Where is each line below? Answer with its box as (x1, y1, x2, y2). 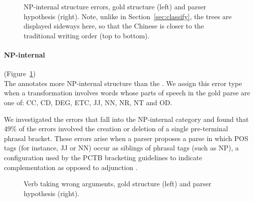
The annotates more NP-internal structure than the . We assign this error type (4, 78, 242, 88)
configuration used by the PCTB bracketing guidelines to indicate (4, 152, 202, 162)
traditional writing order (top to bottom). (24, 30, 150, 40)
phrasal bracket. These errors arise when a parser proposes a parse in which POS (4, 133, 249, 143)
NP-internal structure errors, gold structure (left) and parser (24, 1, 206, 11)
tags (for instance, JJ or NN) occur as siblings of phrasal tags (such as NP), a (4, 143, 239, 153)
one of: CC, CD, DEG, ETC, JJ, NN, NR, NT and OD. (4, 97, 172, 107)
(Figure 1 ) (4, 68, 36, 79)
